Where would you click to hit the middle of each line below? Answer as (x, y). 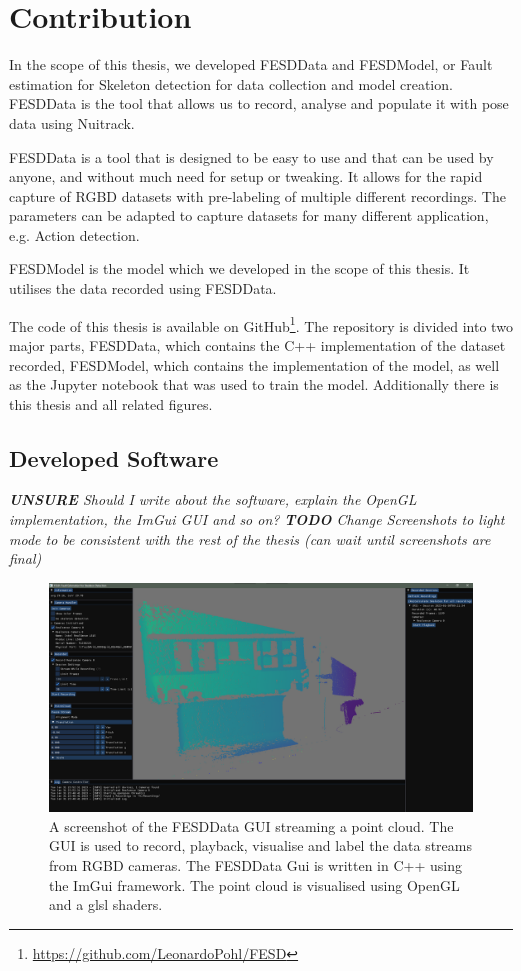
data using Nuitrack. (72, 122)
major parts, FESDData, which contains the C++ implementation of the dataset (257, 344)
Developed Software (114, 457)
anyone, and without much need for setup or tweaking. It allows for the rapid (246, 176)
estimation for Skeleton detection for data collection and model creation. (231, 83)
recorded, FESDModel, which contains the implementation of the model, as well (254, 364)
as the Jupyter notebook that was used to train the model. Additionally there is (254, 384)
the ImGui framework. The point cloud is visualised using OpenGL (254, 884)
